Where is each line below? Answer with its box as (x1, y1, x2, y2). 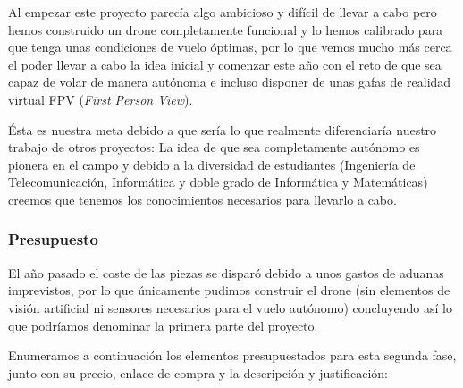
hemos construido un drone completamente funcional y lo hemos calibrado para (8, 20, 443, 38)
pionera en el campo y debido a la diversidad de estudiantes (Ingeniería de (8, 155, 416, 173)
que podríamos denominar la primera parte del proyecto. (8, 316, 318, 334)
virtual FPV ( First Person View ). (8, 89, 193, 108)
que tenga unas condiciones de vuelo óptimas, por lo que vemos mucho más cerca (8, 38, 452, 56)
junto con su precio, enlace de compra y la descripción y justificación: (8, 363, 389, 382)
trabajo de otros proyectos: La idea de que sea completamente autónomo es (8, 138, 420, 156)
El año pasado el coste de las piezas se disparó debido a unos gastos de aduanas (8, 263, 444, 282)
